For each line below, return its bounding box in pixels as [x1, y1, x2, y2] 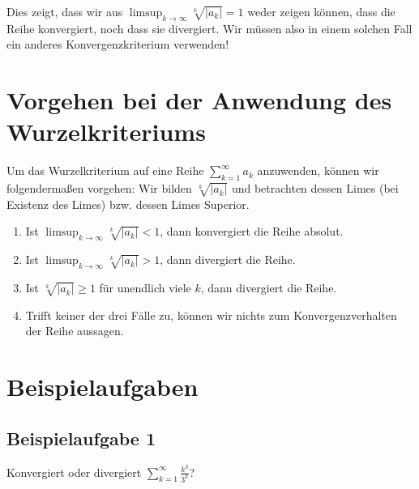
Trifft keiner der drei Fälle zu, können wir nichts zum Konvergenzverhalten [25, 306, 397, 323]
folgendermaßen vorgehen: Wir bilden [6, 180, 192, 197]
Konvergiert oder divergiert [6, 463, 142, 480]
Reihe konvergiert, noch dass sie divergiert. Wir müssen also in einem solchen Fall [6, 19, 413, 36]
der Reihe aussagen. [25, 322, 124, 339]
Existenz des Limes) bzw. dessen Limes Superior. [6, 195, 250, 212]
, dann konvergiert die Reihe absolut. [160, 223, 344, 240]
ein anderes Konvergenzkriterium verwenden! [6, 36, 229, 53]
